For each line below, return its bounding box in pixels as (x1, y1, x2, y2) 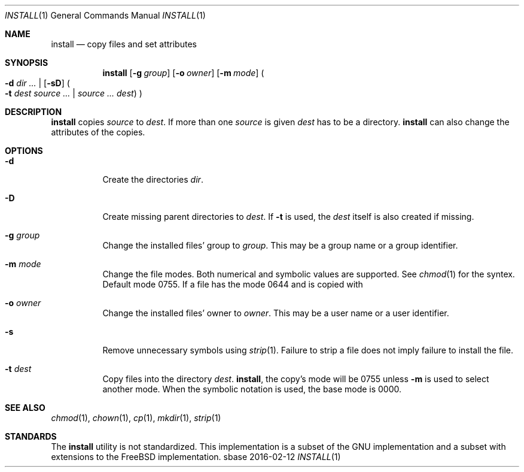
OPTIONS (5, 146, 43, 156)
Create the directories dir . (102, 174, 203, 184)
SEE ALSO (5, 403, 45, 413)
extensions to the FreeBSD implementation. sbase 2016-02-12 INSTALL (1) (51, 452, 341, 462)
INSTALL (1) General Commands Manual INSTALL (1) (5, 10, 206, 20)
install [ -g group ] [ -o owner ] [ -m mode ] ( (102, 68, 264, 78)
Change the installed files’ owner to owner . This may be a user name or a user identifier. (102, 308, 449, 318)
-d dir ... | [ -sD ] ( (5, 78, 70, 88)
